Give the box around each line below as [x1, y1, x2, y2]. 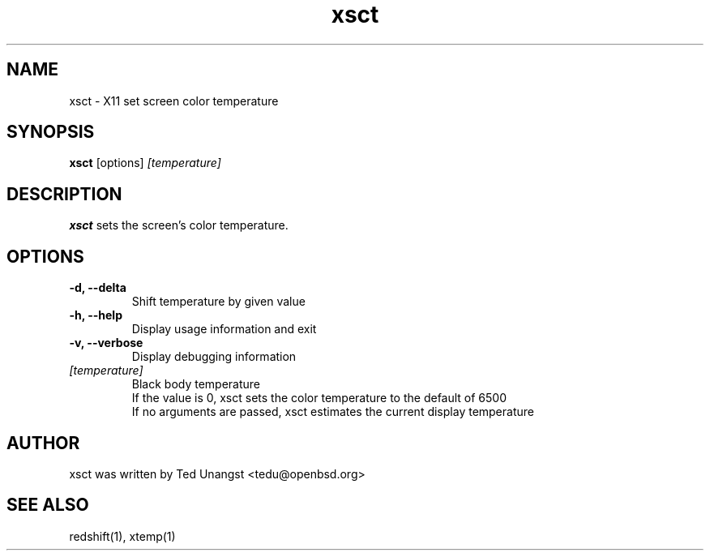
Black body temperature [131, 377, 261, 392]
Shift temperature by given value [131, 294, 306, 309]
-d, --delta [69, 281, 126, 295]
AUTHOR [6, 432, 80, 453]
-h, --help [69, 308, 122, 323]
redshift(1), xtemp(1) [69, 529, 176, 543]
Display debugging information [131, 349, 297, 364]
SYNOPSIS [6, 122, 95, 143]
